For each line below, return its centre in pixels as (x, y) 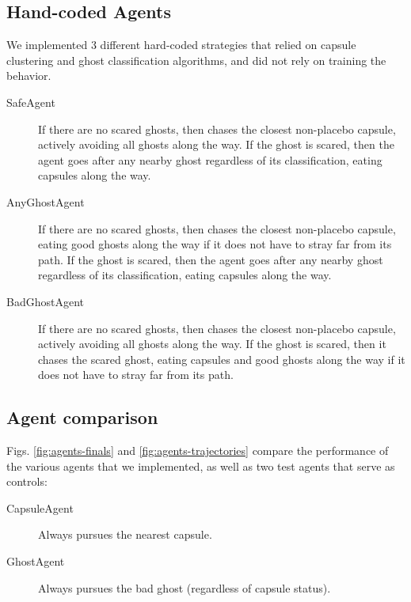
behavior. (29, 76)
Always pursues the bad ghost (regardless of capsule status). (185, 587)
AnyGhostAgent (46, 201)
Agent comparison (82, 417)
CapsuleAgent (40, 507)
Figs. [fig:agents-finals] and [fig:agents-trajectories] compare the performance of (198, 451)
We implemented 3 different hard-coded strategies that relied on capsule (181, 45)
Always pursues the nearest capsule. (125, 534)
